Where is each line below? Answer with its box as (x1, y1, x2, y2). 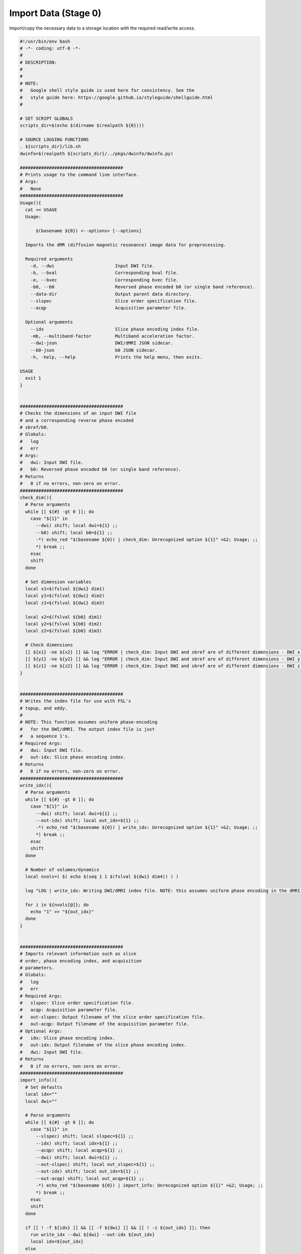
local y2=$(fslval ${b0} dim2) (25, 621, 102, 626)
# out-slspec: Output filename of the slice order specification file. (20, 1014, 205, 1020)
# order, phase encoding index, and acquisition (20, 958, 142, 964)
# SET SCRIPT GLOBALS (20, 115, 73, 121)
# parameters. (20, 965, 55, 971)
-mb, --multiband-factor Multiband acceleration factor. (30, 333, 195, 339)
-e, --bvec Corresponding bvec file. (30, 277, 179, 283)
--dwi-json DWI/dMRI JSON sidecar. (30, 340, 174, 346)
